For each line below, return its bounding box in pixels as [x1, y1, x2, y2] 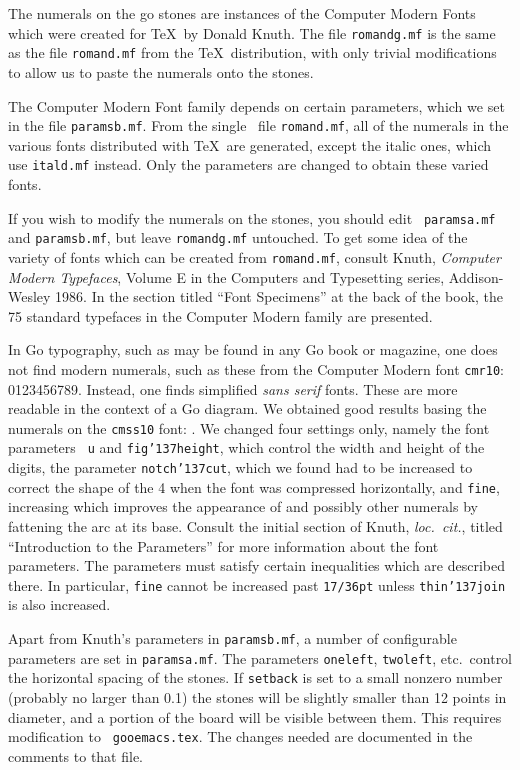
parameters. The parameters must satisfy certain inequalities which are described [8, 555, 505, 576]
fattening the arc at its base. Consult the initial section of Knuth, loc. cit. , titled [8, 516, 503, 536]
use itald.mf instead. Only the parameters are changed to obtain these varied [8, 154, 489, 175]
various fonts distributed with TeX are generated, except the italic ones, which [8, 134, 492, 155]
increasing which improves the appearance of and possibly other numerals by [8, 496, 478, 517]
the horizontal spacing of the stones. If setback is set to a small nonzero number [8, 667, 503, 688]
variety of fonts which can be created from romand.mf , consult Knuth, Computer [8, 246, 501, 267]
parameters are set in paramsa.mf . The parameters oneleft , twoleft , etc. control [8, 647, 513, 668]
